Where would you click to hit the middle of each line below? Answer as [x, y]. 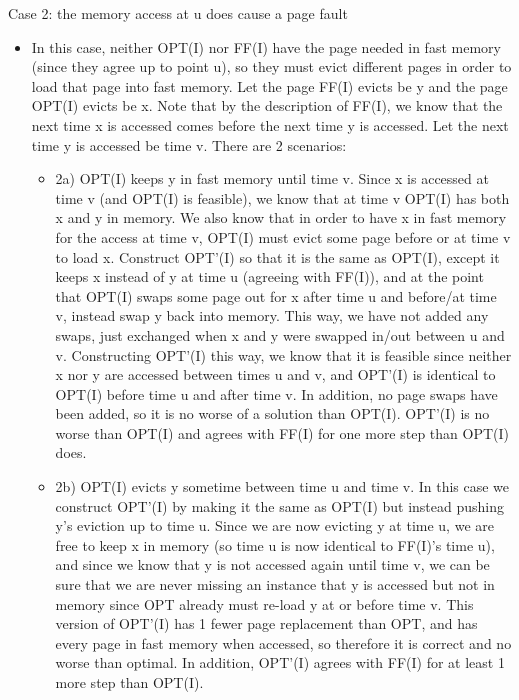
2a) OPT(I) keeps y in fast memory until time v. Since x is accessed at [272, 178]
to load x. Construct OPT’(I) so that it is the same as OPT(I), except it [277, 256]
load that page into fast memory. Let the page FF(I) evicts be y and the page [269, 85]
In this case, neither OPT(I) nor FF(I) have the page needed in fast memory [266, 46]
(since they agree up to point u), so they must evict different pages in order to [271, 66]
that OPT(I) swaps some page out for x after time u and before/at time [276, 295]
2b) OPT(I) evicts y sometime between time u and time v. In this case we [282, 486]
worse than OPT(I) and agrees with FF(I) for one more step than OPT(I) [282, 432]
